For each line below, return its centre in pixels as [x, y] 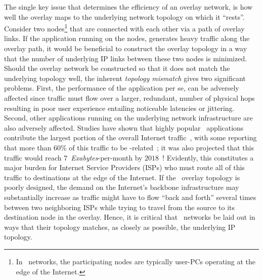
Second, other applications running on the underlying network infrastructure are [128, 118]
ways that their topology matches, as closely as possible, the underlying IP [120, 227]
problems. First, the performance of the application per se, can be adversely [122, 88]
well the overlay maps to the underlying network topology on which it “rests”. [124, 16]
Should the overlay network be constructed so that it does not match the [117, 68]
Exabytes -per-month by [107, 157]
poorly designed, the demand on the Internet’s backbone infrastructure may [122, 187]
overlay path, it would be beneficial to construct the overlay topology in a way [126, 48]
